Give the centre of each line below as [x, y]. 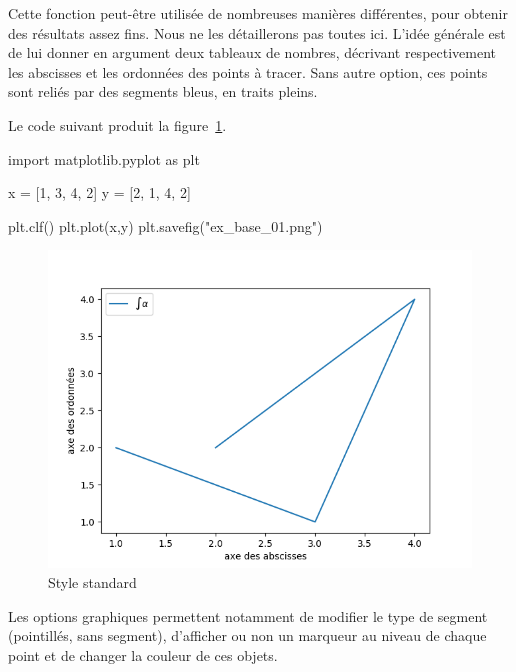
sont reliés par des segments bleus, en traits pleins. [163, 91]
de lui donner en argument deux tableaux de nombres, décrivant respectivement [252, 52]
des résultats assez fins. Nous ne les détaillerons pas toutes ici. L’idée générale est [257, 32]
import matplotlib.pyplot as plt [104, 158]
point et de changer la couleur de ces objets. [143, 654]
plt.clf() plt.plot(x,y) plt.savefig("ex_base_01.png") [165, 225]
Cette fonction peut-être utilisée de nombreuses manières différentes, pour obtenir [258, 13]
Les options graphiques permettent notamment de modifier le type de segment [248, 615]
